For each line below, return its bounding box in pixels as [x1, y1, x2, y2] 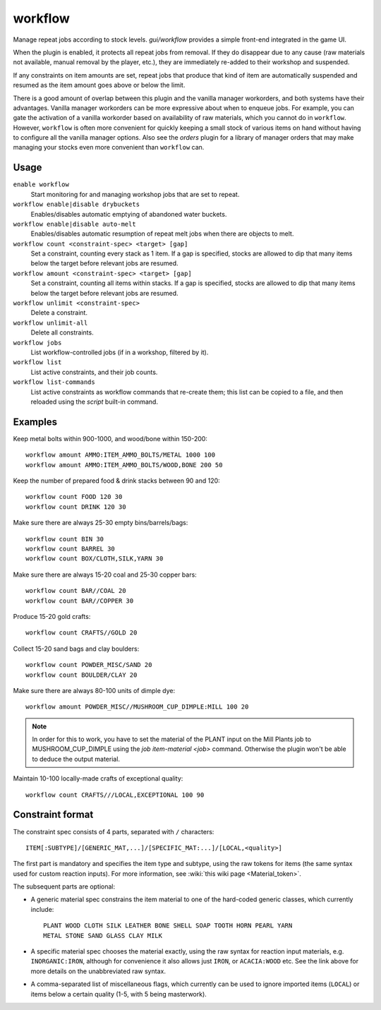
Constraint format [13, 809, 94, 821]
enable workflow [13, 181, 70, 188]
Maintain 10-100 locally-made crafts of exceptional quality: [13, 774, 183, 783]
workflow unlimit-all [13, 318, 88, 327]
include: [30, 905, 54, 913]
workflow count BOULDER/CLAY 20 [25, 671, 138, 679]
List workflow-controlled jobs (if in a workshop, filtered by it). [30, 348, 209, 356]
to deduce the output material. [32, 755, 120, 763]
